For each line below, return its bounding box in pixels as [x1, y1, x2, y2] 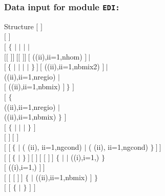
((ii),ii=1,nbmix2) [44, 61, 100, 72]
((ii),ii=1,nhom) [32, 51, 82, 62]
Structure [4, 21, 34, 31]
